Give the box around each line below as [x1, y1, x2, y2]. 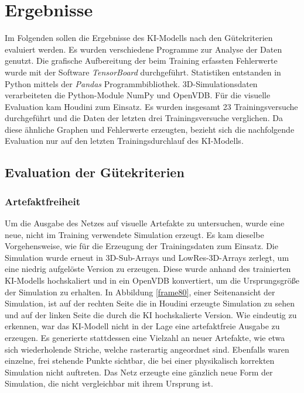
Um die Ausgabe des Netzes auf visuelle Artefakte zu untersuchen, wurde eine [5, 217, 285, 229]
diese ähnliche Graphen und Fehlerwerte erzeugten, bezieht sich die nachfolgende [5, 123, 295, 135]
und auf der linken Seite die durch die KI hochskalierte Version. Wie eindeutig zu [5, 308, 297, 320]
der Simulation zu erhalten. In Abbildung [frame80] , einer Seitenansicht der [5, 285, 275, 298]
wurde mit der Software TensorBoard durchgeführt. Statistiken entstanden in [5, 65, 281, 78]
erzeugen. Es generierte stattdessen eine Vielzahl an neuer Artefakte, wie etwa [5, 332, 285, 343]
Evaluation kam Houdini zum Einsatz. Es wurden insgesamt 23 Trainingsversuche [5, 100, 298, 112]
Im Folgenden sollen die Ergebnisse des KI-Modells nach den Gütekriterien [5, 32, 273, 44]
